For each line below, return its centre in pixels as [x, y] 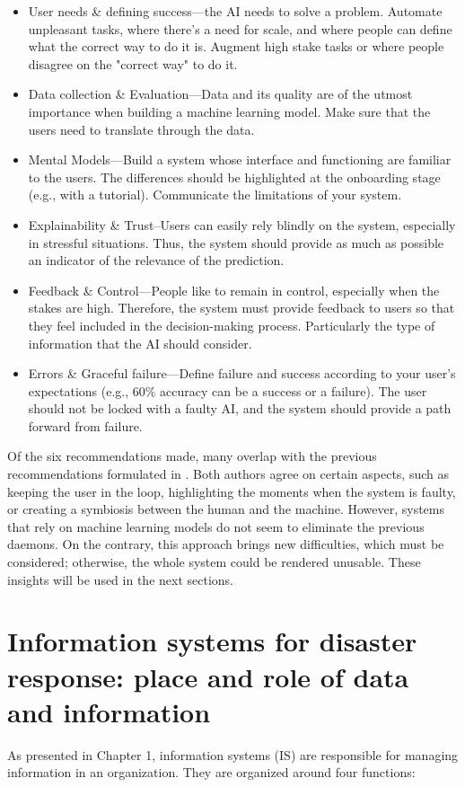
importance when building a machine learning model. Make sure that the [229, 111]
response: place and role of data [208, 676]
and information [109, 711]
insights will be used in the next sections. [120, 579]
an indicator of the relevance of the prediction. [156, 260]
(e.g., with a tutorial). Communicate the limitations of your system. [215, 195]
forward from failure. [85, 425]
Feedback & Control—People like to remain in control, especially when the [234, 290]
